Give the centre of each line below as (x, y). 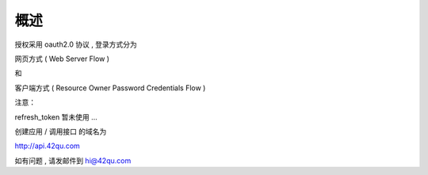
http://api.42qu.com (48, 146)
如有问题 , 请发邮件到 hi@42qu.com (73, 160)
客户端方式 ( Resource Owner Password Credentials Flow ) (110, 88)
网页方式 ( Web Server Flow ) (62, 59)
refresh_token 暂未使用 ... (56, 117)
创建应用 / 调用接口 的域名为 (61, 131)
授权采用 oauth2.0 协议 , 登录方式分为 (76, 44)
